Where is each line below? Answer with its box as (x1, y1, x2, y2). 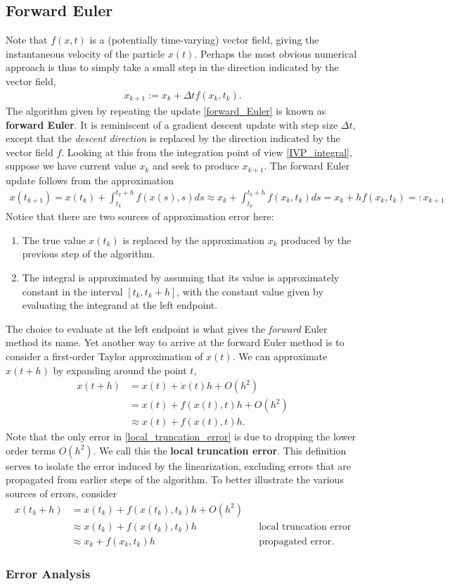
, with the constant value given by (176, 284, 323, 298)
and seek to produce (152, 158, 239, 173)
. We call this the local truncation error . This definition (93, 442, 347, 457)
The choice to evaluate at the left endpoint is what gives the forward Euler (6, 321, 328, 336)
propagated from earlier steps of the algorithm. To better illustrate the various (6, 472, 344, 487)
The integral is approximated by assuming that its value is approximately (22, 270, 340, 284)
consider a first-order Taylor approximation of (6, 348, 203, 363)
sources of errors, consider (6, 486, 117, 501)
